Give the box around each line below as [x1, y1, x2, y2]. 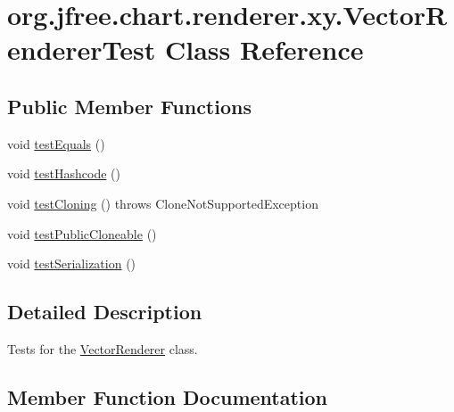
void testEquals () [7, 134, 105, 152]
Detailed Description [7, 298, 202, 325]
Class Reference [165, 31, 364, 68]
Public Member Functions [7, 92, 252, 119]
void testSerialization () [7, 254, 136, 273]
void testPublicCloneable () [7, 224, 157, 243]
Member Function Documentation [7, 383, 328, 410]
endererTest [7, 31, 156, 68]
